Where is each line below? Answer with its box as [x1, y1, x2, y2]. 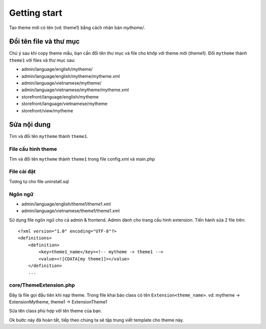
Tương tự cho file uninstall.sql [9, 178, 69, 184]
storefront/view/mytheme [21, 107, 73, 113]
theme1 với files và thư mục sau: [9, 57, 76, 63]
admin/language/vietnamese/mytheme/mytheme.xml [21, 87, 129, 93]
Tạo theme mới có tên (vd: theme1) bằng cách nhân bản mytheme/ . [9, 25, 145, 31]
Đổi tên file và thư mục [9, 37, 80, 46]
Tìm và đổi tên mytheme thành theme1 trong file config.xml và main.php [9, 156, 155, 162]
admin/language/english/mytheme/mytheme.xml [21, 73, 120, 79]
